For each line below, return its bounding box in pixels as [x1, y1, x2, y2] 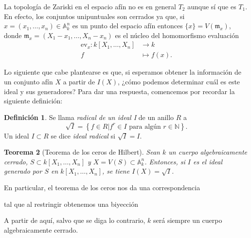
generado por [4, 166, 42, 176]
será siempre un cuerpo [153, 215, 222, 225]
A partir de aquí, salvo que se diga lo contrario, [4, 215, 145, 225]
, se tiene [102, 166, 130, 176]
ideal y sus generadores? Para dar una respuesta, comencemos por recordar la [4, 86, 235, 96]
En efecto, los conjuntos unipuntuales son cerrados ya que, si [4, 11, 185, 21]
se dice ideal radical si [51, 130, 115, 140]
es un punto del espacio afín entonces [72, 20, 183, 31]
